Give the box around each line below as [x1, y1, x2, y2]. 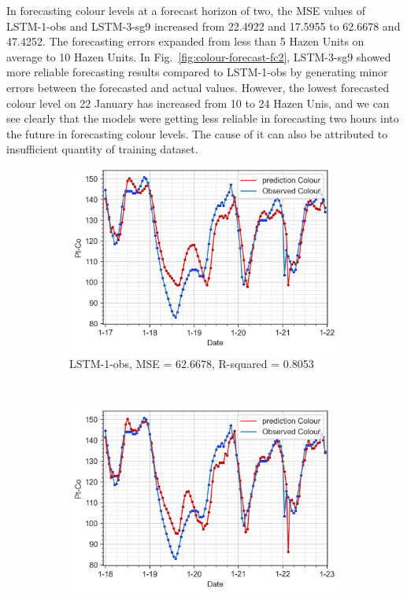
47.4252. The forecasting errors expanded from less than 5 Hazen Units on [6, 33, 364, 50]
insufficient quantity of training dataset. [6, 141, 198, 157]
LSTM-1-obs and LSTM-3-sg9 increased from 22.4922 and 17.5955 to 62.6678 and [6, 17, 401, 34]
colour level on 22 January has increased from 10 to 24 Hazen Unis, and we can [6, 94, 390, 111]
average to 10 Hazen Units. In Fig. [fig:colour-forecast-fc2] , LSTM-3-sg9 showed [6, 48, 391, 64]
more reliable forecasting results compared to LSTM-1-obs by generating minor [6, 64, 388, 80]
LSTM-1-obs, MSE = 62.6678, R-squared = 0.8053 [69, 355, 314, 372]
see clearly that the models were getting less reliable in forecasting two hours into [6, 110, 399, 127]
